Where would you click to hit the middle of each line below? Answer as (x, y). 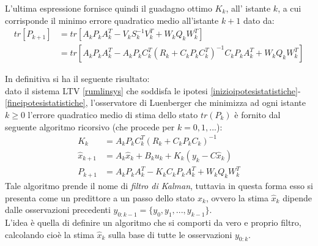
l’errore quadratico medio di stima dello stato (113, 115)
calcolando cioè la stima (50, 234)
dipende (297, 197)
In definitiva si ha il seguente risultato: (77, 79)
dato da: (259, 20)
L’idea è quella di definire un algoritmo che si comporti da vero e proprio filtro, (153, 222)
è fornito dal (257, 115)
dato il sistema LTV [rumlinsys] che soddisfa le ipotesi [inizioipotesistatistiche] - (153, 90)
